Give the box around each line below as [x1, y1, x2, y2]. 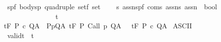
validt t [7, 30, 34, 40]
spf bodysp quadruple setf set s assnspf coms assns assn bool [7, 1, 217, 11]
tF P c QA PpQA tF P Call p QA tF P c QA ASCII [3, 21, 192, 31]
